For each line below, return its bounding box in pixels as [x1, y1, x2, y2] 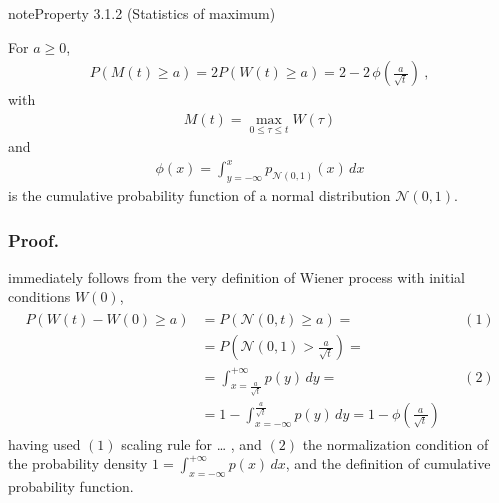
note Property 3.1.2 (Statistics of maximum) [8, 3, 276, 23]
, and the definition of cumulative [285, 453, 491, 474]
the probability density [8, 453, 148, 474]
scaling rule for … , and [121, 433, 262, 454]
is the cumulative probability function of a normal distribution [8, 184, 391, 205]
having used [8, 433, 81, 454]
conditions [8, 286, 71, 307]
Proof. [8, 227, 59, 252]
